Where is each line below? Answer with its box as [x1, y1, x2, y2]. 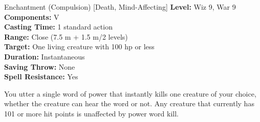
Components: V [4, 11, 59, 22]
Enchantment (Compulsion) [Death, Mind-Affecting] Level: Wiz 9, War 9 [4, 2, 236, 12]
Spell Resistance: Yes [4, 71, 78, 82]
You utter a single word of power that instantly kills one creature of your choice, [4, 88, 256, 99]
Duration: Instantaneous [4, 51, 85, 62]
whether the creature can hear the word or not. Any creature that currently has [4, 98, 254, 109]
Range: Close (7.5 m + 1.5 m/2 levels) [4, 31, 128, 42]
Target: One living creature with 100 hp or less [4, 41, 155, 52]
